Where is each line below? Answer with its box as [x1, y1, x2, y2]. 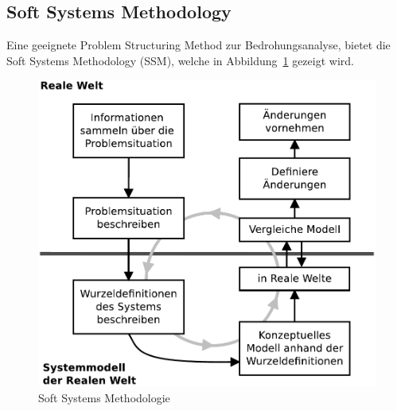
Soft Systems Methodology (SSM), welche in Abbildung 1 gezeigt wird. [6, 52, 354, 68]
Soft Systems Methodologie [38, 389, 170, 405]
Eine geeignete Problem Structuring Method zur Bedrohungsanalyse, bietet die [6, 37, 391, 53]
